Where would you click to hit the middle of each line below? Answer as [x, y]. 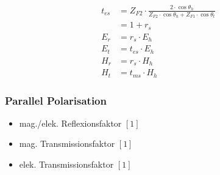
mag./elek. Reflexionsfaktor [70, 123]
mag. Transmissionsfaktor [67, 143]
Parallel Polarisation [56, 100]
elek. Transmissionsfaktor [66, 164]
